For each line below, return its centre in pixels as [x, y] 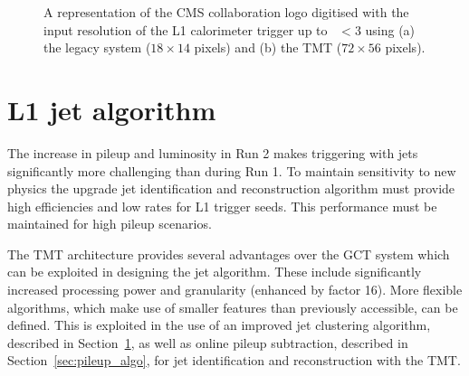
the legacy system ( [97, 47]
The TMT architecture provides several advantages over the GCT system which [229, 254]
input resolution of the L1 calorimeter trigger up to [186, 29]
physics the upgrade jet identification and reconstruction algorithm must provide [231, 188]
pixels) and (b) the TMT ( [268, 47]
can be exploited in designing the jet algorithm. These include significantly [215, 272]
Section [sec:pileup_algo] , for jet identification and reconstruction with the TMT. [234, 360]
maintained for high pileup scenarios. [110, 224]
